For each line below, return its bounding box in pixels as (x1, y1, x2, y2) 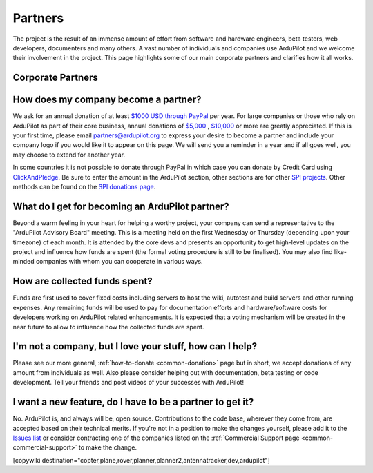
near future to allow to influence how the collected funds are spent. (12, 322, 204, 331)
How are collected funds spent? (12, 276, 153, 287)
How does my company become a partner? (12, 94, 202, 106)
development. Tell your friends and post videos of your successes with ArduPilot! (12, 378, 245, 387)
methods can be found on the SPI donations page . (12, 182, 156, 191)
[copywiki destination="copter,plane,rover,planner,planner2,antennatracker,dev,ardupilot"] (12, 456, 271, 464)
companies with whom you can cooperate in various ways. (35, 258, 203, 266)
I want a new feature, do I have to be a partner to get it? (12, 396, 254, 408)
